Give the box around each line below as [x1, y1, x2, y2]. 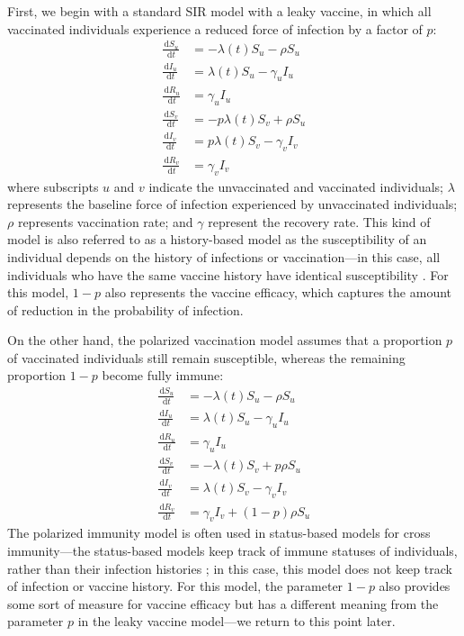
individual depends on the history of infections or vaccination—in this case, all [7, 247, 441, 266]
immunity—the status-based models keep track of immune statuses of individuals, [7, 541, 458, 559]
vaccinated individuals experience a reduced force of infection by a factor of [7, 19, 423, 38]
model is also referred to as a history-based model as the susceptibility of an [7, 230, 427, 249]
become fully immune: [102, 366, 224, 385]
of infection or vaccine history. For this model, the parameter [7, 577, 344, 595]
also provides [379, 577, 451, 595]
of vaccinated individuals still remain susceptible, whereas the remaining [7, 348, 406, 367]
